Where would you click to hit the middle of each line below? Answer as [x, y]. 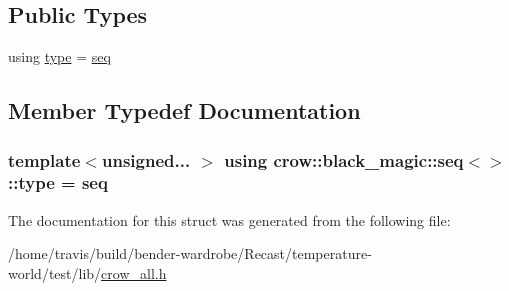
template [44, 159]
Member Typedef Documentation [184, 110]
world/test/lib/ [55, 272]
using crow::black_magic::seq [344, 159]
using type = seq [59, 56]
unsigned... [146, 159]
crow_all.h [134, 272]
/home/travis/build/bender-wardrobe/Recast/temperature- [190, 253]
